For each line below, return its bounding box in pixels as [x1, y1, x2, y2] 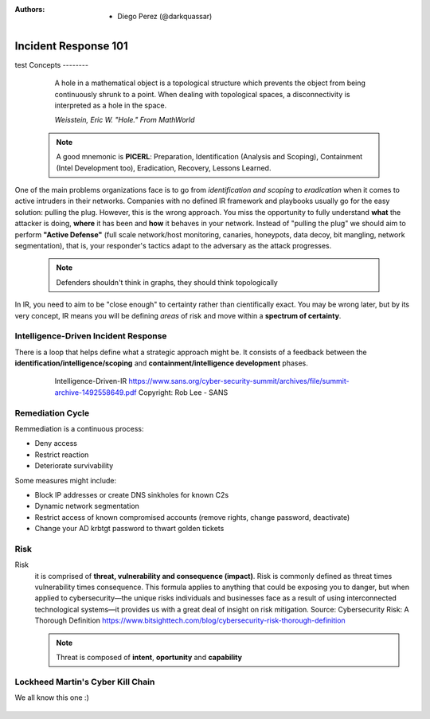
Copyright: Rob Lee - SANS [138, 387, 229, 397]
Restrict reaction [34, 450, 89, 459]
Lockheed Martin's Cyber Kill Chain [14, 676, 155, 687]
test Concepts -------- [14, 60, 89, 69]
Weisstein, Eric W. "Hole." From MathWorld [54, 115, 195, 125]
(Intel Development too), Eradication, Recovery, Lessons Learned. [56, 163, 272, 173]
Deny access [34, 439, 77, 448]
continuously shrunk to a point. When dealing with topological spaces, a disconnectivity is [54, 89, 350, 99]
